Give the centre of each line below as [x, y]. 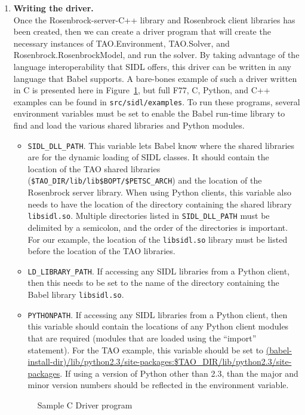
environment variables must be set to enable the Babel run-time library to [149, 113]
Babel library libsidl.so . [76, 295]
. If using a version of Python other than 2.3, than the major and [179, 373]
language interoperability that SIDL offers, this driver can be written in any [152, 66]
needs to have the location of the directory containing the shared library [160, 204]
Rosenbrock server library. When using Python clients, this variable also [159, 192]
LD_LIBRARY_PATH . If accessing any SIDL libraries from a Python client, [159, 271]
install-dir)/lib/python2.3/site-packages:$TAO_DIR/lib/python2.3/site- [160, 361]
